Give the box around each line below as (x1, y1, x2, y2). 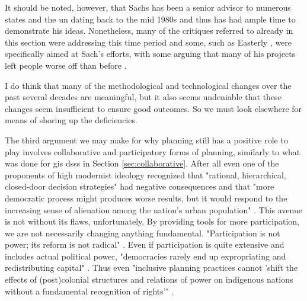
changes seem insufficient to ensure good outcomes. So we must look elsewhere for (5, 102, 302, 114)
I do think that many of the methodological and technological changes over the (5, 79, 292, 91)
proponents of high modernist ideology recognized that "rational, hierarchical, (5, 168, 286, 181)
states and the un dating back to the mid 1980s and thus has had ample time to (5, 12, 296, 25)
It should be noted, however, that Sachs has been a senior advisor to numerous (5, 1, 291, 13)
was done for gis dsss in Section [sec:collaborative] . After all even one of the (5, 157, 279, 169)
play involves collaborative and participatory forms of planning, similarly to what (5, 145, 300, 158)
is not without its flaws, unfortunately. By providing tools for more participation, (5, 215, 299, 228)
